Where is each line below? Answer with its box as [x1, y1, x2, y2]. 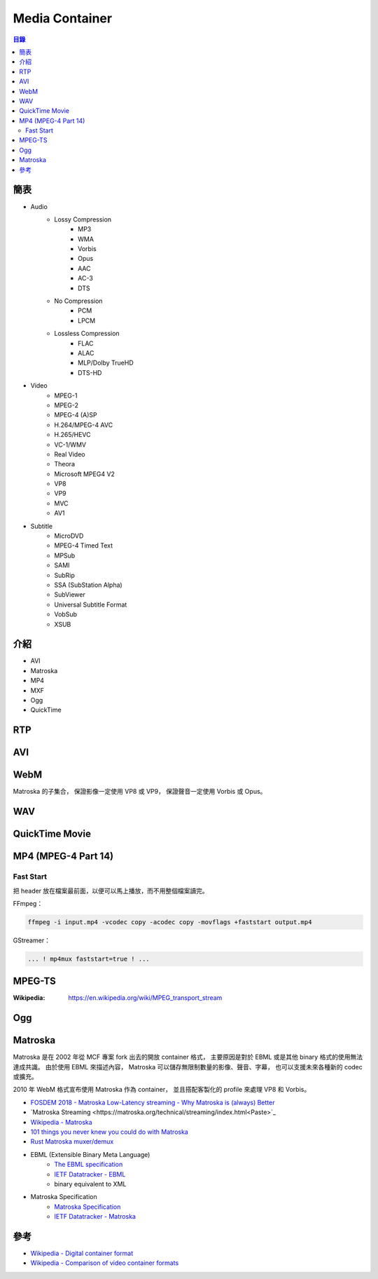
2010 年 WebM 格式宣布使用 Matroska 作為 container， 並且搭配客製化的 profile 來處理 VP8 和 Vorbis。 [13, 1085, 311, 1094]
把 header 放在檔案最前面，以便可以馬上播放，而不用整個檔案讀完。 [13, 886, 209, 895]
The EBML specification [54, 1160, 123, 1169]
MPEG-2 [54, 400, 78, 410]
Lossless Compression [54, 330, 120, 338]
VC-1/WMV [54, 440, 87, 449]
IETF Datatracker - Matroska [54, 1212, 136, 1221]
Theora [54, 460, 76, 468]
